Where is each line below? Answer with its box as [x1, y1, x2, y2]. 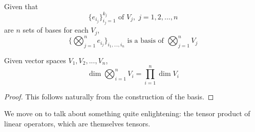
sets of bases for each [23, 24, 89, 35]
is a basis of [127, 37, 164, 45]
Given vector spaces [4, 55, 66, 65]
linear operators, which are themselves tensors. [4, 118, 151, 128]
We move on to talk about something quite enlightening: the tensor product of [4, 108, 250, 119]
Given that [4, 1, 38, 11]
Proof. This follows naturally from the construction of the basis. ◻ [4, 91, 214, 101]
